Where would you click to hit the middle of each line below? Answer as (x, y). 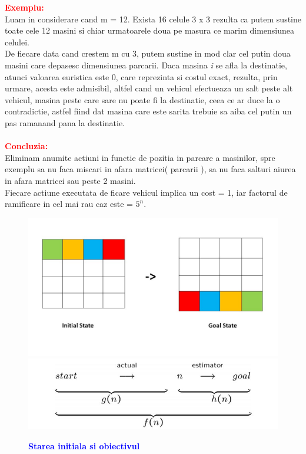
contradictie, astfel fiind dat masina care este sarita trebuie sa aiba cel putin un (148, 111)
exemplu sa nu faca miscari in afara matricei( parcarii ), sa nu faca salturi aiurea (150, 169)
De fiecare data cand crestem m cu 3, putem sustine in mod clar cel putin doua (148, 53)
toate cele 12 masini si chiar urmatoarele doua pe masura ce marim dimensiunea (149, 30)
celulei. (17, 42)
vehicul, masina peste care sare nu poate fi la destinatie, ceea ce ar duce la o (142, 99)
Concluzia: (26, 146)
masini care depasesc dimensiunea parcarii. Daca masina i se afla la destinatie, (146, 65)
